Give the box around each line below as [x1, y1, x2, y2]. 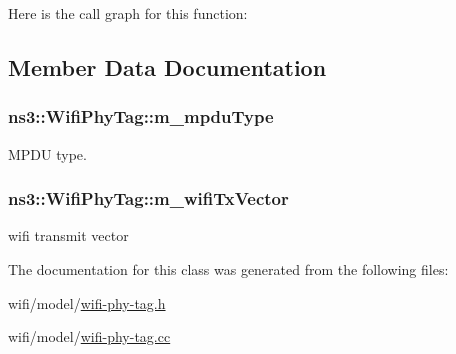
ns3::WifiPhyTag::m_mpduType [8, 104, 274, 129]
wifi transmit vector [8, 225, 129, 246]
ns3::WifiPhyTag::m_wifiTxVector [8, 186, 289, 211]
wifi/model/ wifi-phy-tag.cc [8, 326, 171, 347]
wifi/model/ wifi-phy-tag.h [8, 292, 166, 313]
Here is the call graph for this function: [8, 3, 248, 23]
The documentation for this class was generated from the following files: [8, 259, 449, 279]
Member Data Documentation [8, 51, 327, 82]
